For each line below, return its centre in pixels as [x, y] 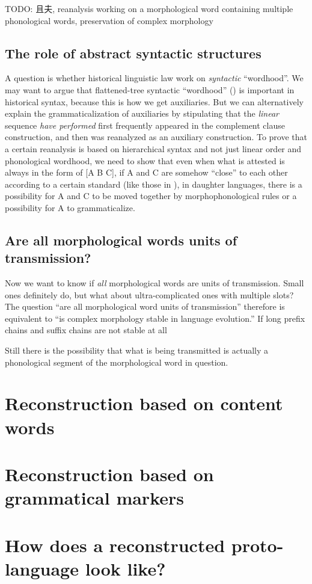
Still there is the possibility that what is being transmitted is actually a [137, 350]
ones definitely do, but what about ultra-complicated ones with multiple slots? [149, 294]
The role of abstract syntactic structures [133, 53]
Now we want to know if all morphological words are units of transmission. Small [154, 283]
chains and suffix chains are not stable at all [86, 330]
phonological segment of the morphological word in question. [117, 362]
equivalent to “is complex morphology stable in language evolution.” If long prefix [155, 318]
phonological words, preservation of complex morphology [109, 20]
